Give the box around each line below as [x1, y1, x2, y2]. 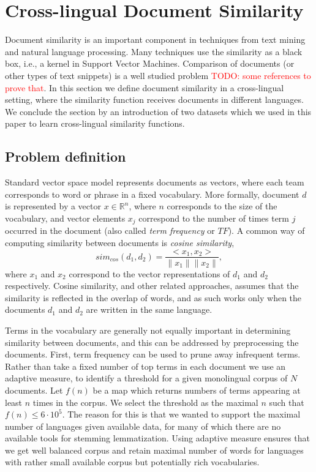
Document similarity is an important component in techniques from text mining [5, 33, 306, 46]
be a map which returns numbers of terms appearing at [92, 383, 301, 396]
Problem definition [5, 147, 126, 166]
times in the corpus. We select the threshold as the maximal [32, 395, 258, 408]
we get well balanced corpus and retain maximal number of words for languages [5, 443, 304, 456]
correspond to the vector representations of [69, 267, 230, 280]
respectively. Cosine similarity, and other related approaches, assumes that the [5, 279, 299, 292]
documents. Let [5, 383, 63, 396]
